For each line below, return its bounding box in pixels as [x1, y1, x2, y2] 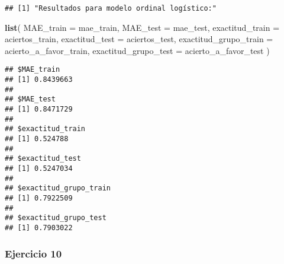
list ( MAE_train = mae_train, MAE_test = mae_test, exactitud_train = [5, 21, 280, 33]
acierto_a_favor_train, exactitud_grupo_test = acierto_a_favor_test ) [5, 44, 270, 56]
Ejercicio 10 [5, 246, 62, 260]
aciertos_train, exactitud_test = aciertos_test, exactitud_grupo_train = [5, 33, 273, 45]
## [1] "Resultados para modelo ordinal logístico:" [5, 4, 217, 12]
